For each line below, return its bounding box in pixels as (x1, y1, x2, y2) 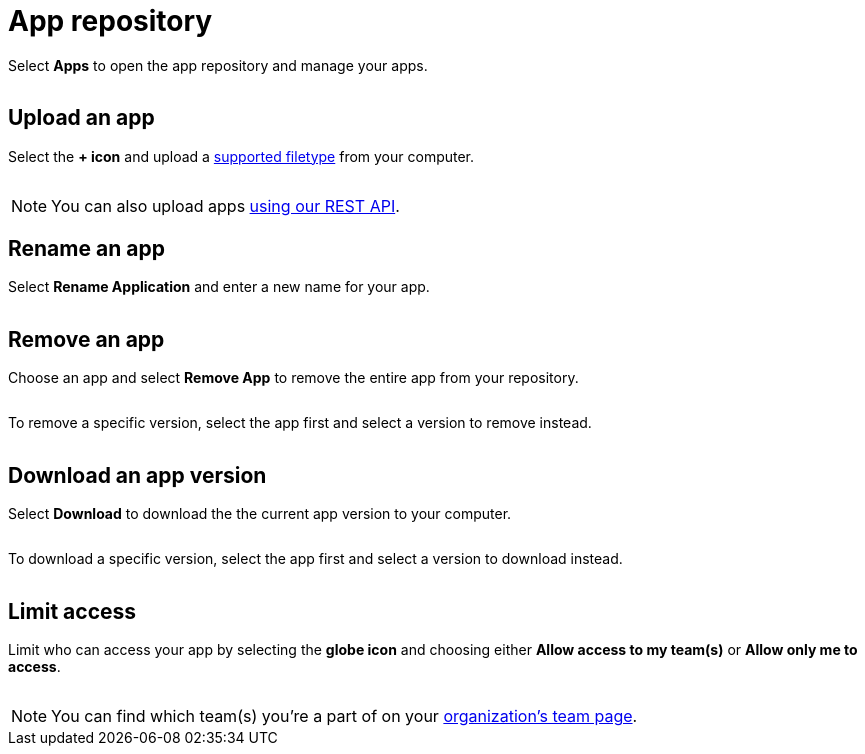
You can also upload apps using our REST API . (51, 195, 400, 216)
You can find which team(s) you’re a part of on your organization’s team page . (51, 705, 638, 726)
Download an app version (8, 462, 267, 488)
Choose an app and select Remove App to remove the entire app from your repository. (8, 369, 579, 387)
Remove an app (8, 326, 165, 352)
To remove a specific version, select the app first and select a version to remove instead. (8, 414, 592, 432)
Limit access (8, 598, 137, 624)
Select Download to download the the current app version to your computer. (8, 505, 512, 523)
